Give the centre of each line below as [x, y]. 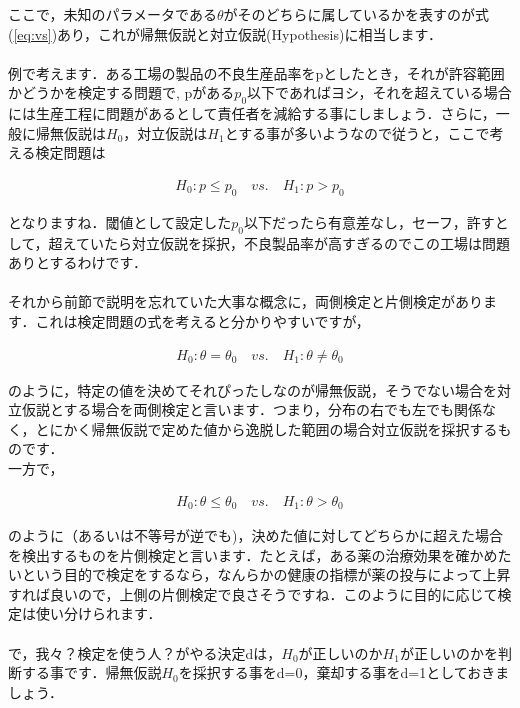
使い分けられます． [98, 613]
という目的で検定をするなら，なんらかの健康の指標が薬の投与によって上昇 [266, 574]
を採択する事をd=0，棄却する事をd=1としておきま [344, 672]
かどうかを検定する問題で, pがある [121, 92]
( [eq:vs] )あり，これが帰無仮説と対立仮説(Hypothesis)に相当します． [225, 33]
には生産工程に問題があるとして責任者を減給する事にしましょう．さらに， [252, 113]
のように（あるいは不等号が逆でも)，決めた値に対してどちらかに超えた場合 [256, 535]
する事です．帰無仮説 [91, 672]
